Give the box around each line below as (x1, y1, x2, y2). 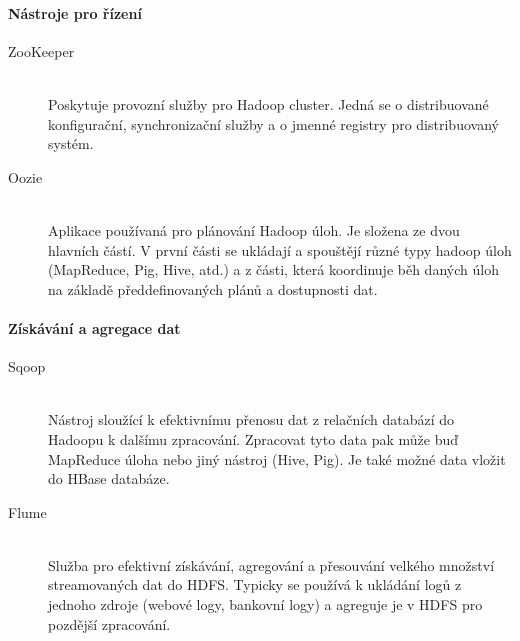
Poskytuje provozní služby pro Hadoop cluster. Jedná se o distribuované (48, 93, 489, 114)
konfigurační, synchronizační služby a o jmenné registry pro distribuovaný (48, 113, 499, 134)
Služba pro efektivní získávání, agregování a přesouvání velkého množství (48, 554, 495, 575)
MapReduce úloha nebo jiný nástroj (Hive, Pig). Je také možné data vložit (48, 448, 506, 469)
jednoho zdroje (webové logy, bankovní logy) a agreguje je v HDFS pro (48, 594, 483, 615)
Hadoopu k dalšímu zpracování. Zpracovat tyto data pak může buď (48, 428, 459, 449)
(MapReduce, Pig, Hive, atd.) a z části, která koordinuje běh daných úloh (48, 259, 499, 280)
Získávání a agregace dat (8, 317, 181, 338)
